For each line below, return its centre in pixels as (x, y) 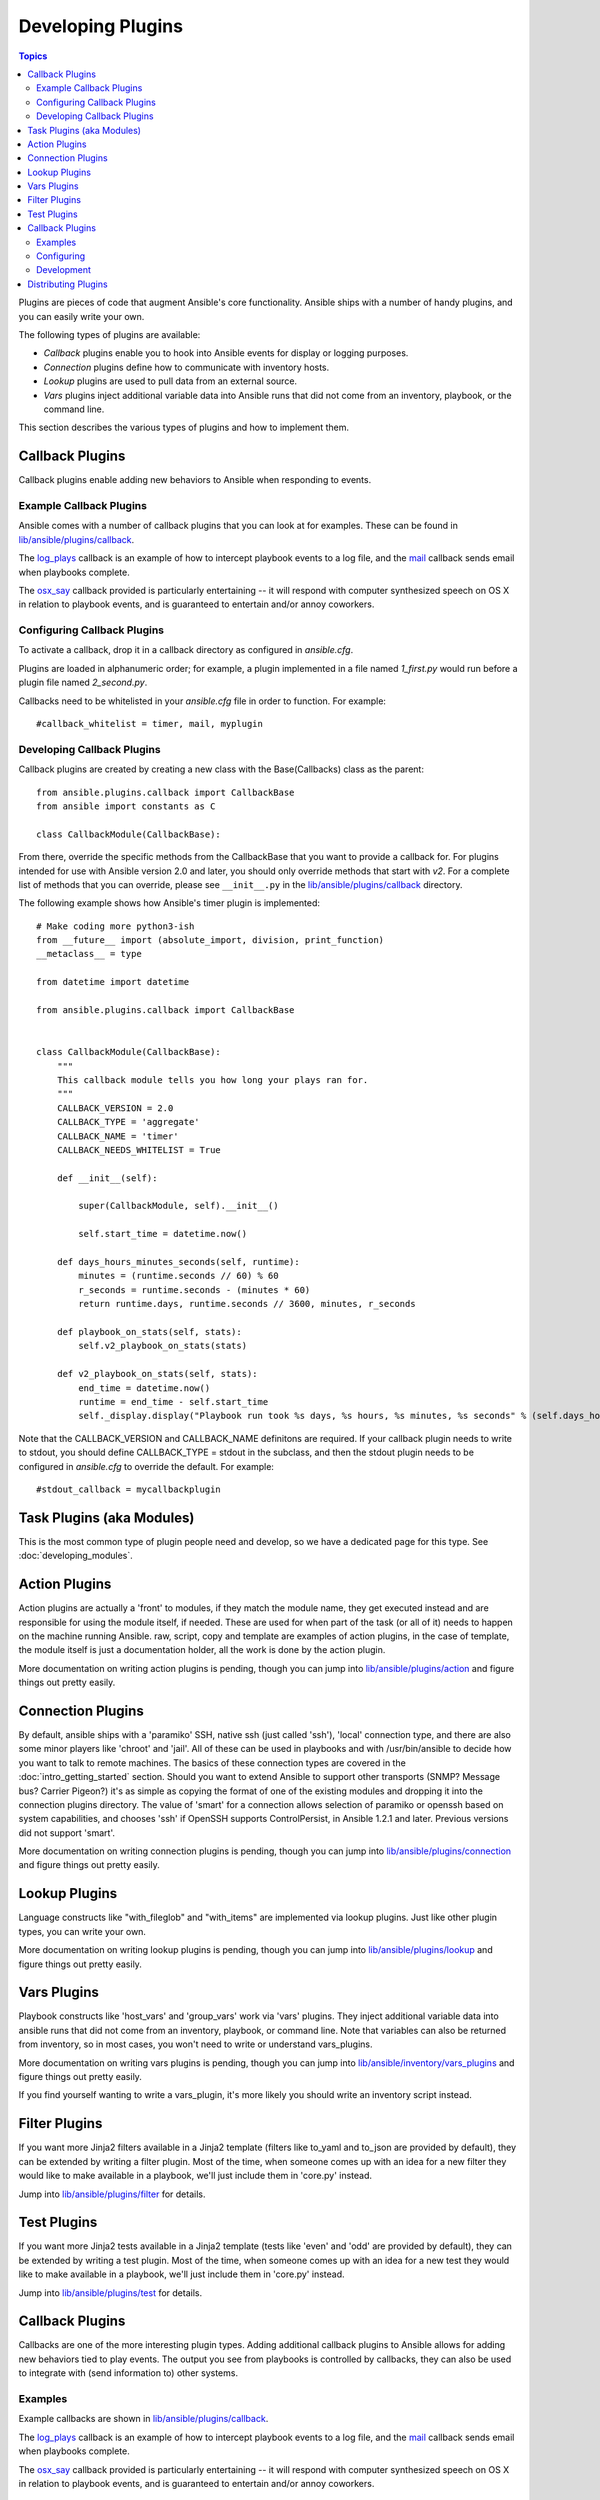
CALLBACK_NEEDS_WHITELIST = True (139, 1149)
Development (64, 270)
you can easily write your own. (81, 316)
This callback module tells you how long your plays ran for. (212, 1079)
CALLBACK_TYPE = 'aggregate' (128, 1122)
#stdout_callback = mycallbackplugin (129, 1489)
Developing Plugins (101, 26)
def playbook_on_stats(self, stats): (149, 1331)
